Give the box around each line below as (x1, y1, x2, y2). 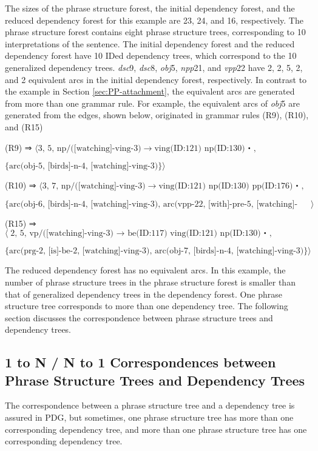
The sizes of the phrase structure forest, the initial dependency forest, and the (5, 2, 295, 14)
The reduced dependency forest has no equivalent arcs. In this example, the (5, 264, 286, 276)
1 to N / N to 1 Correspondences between (5, 353, 276, 372)
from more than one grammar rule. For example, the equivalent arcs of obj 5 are (5, 96, 300, 109)
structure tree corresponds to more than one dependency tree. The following (5, 299, 288, 312)
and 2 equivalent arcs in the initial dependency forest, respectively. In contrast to (5, 73, 307, 85)
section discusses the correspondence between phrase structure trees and (5, 311, 273, 324)
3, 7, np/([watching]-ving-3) (42, 182, 146, 191)
